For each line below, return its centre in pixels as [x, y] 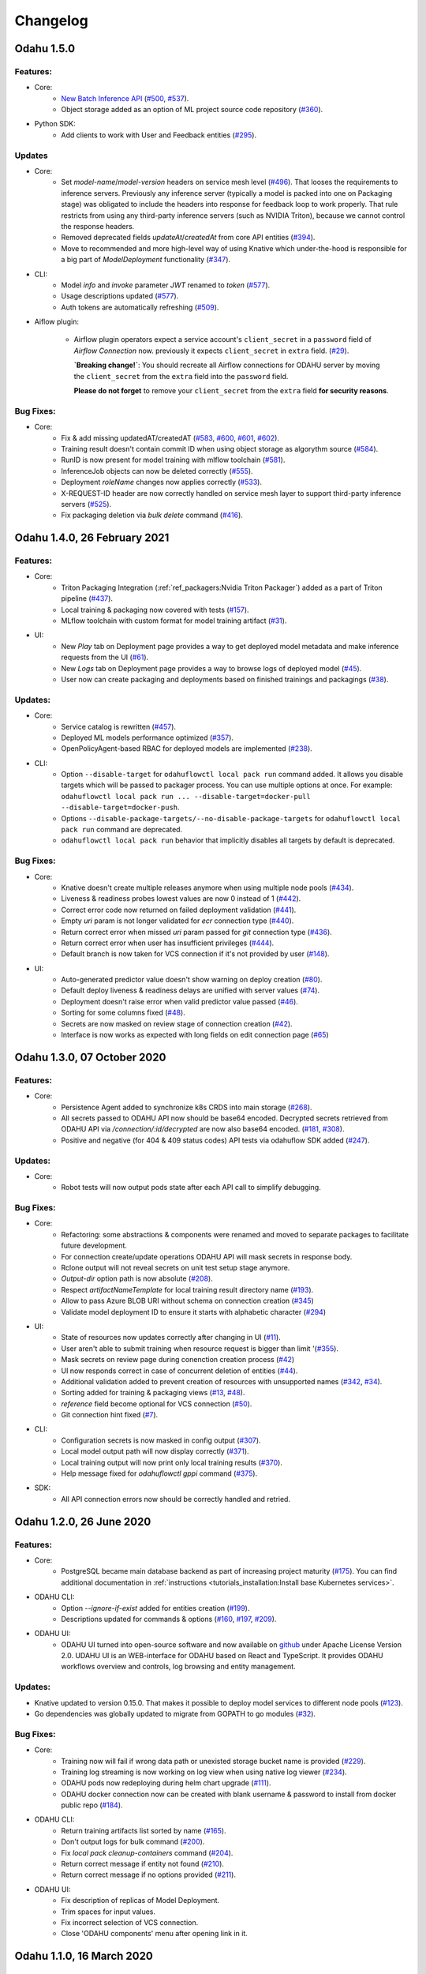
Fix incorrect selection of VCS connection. [130, 1922]
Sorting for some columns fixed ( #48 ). [123, 1013]
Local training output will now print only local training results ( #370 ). [172, 1462]
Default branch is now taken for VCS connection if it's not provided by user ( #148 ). [195, 954]
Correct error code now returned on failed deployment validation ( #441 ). [179, 910]
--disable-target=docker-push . [121, 807]
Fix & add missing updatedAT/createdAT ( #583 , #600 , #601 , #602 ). [170, 437]
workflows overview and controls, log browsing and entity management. [178, 1667]
